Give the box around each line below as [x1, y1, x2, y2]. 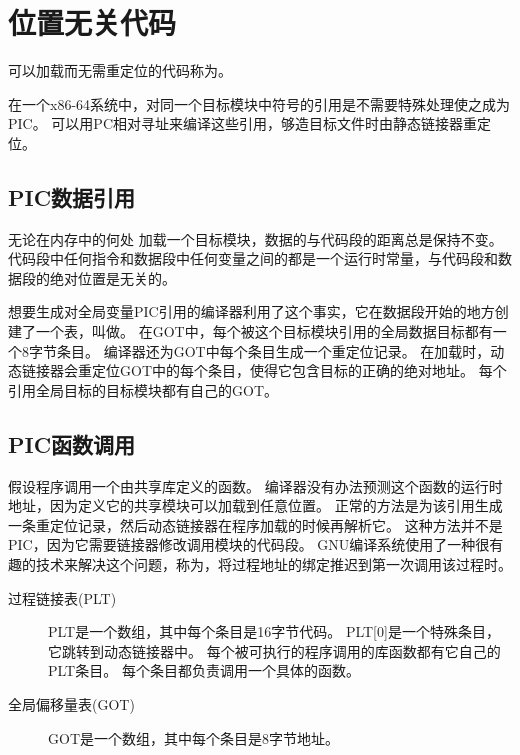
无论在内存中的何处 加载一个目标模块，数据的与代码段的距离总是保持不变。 [8, 228, 503, 249]
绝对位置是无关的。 [49, 267, 176, 288]
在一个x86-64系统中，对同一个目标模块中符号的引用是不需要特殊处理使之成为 [8, 93, 511, 114]
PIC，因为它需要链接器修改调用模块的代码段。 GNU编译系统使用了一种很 [8, 534, 490, 555]
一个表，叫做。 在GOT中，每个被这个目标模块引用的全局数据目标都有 [35, 321, 493, 342]
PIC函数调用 [8, 428, 136, 459]
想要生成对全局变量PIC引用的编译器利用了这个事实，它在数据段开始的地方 [8, 301, 495, 322]
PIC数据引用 [8, 181, 136, 212]
